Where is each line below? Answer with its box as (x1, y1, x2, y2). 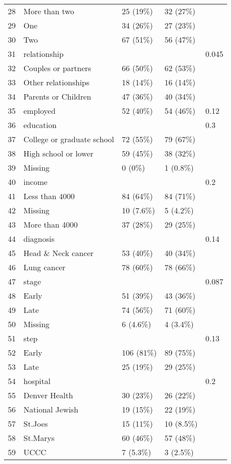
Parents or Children (23, 91, 92, 102)
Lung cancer (23, 261, 66, 273)
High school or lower (23, 148, 93, 159)
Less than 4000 (23, 190, 75, 202)
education (23, 119, 57, 130)
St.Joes (23, 418, 48, 429)
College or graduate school (23, 133, 115, 145)
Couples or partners (23, 62, 92, 74)
